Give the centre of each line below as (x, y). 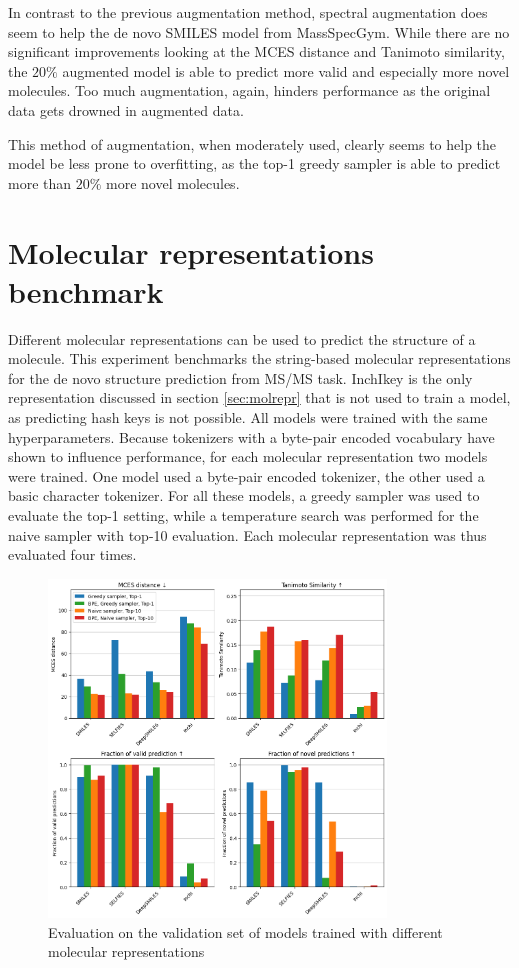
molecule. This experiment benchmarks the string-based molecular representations (259, 358)
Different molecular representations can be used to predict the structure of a (242, 338)
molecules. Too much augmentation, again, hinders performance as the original (249, 90)
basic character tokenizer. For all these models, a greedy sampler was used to (244, 495)
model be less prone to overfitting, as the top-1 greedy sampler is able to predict (254, 163)
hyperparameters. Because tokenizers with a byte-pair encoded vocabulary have (251, 436)
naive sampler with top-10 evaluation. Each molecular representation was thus (247, 534)
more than (40, 182)
